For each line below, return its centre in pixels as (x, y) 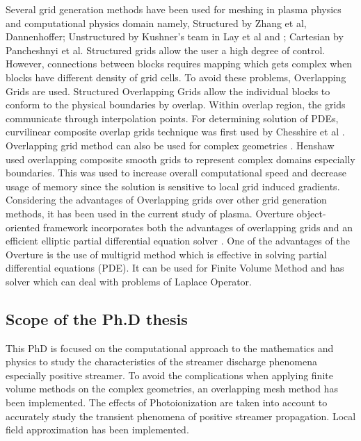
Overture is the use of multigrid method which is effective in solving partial (166, 254)
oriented (23, 227)
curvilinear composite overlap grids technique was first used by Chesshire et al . (175, 132)
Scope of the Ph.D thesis (97, 318)
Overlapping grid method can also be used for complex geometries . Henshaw (170, 145)
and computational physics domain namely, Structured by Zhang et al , (156, 23)
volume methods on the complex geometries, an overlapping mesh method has (172, 389)
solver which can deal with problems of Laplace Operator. (129, 281)
